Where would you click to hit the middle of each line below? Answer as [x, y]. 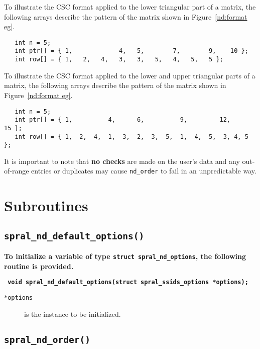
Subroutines [46, 205]
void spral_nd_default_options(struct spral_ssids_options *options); [128, 282]
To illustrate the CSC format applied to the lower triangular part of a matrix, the [130, 7]
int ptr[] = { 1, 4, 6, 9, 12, [123, 120]
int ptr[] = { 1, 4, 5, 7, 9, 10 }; [132, 51]
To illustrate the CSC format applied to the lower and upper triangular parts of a [130, 75]
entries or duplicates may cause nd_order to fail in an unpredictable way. [144, 171]
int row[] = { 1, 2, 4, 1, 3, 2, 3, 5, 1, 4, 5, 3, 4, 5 [132, 137]
